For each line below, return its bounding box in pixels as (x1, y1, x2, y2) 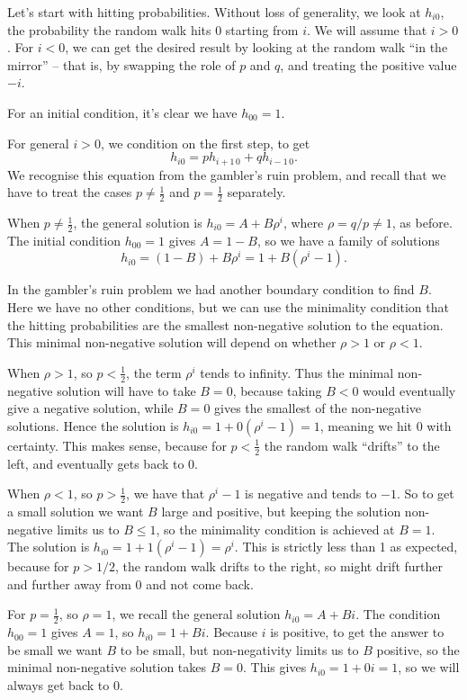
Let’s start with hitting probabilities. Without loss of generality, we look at (7, 3, 421, 21)
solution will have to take (57, 381, 196, 399)
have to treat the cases (7, 183, 132, 202)
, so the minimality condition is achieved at (156, 519, 395, 538)
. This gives (243, 658, 307, 677)
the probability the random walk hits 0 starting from (7, 20, 299, 39)
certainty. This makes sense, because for (7, 435, 227, 454)
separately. (227, 183, 286, 202)
